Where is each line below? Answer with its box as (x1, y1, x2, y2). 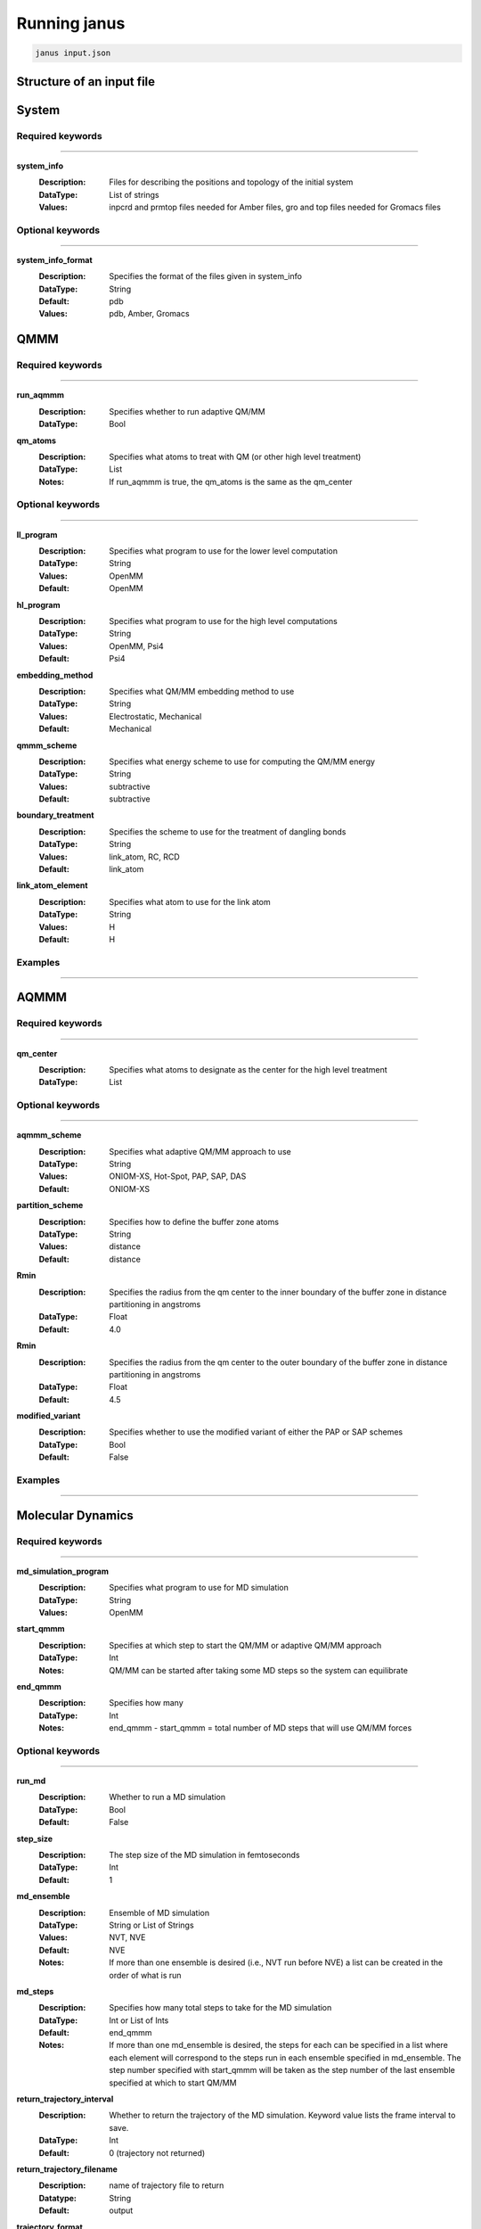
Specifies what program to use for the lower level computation (109, 546, 338, 556)
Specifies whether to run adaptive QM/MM (109, 406, 266, 416)
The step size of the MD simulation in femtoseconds (109, 1849, 300, 1860)
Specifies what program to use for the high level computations (109, 616, 338, 627)
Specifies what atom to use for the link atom (109, 896, 271, 907)
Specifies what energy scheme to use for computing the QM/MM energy (109, 756, 376, 767)
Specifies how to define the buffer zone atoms (109, 1216, 280, 1227)
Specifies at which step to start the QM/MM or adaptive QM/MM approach (109, 1640, 382, 1650)
